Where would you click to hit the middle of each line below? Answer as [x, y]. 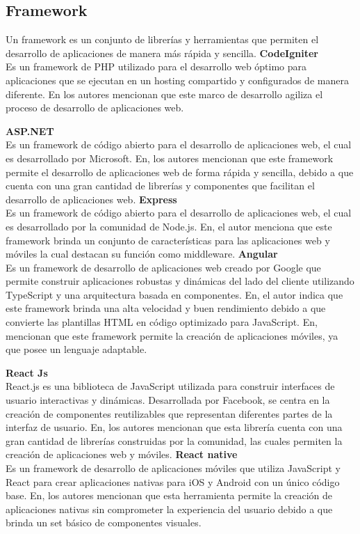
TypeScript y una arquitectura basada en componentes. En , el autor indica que [174, 294]
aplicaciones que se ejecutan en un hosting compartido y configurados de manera [177, 80]
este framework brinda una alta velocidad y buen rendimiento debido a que [166, 308]
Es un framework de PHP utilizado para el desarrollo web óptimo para [156, 66]
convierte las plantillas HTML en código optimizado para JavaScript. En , [162, 322]
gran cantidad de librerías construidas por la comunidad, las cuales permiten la [174, 440]
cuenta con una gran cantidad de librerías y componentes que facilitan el [160, 186]
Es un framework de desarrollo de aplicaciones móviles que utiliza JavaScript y [173, 468]
